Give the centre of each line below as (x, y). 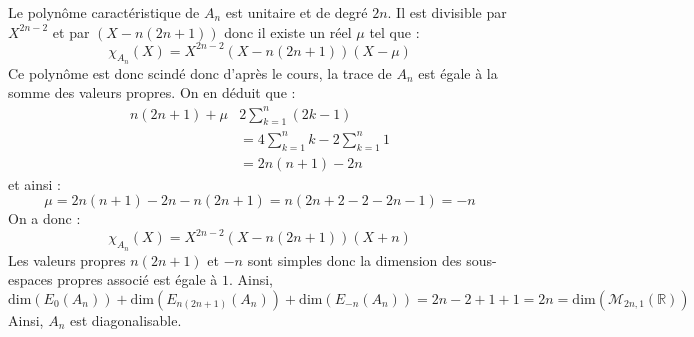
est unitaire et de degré (296, 12)
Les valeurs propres (67, 259)
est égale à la (458, 72)
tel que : (394, 31)
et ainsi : (34, 183)
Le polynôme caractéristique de (104, 12)
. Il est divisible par (447, 12)
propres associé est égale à (137, 279)
